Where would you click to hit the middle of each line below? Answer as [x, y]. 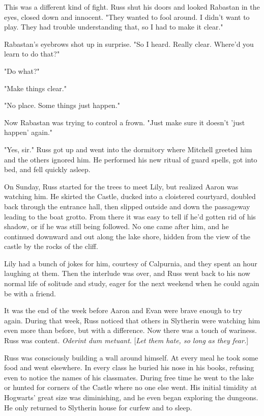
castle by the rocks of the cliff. [51, 246]
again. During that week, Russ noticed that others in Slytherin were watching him [132, 320]
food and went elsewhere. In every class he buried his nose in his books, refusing [129, 367]
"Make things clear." [35, 88]
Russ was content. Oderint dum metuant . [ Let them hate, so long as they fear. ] [126, 340]
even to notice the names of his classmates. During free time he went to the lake [129, 377]
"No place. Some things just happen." [62, 105]
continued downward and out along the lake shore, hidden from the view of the [127, 236]
